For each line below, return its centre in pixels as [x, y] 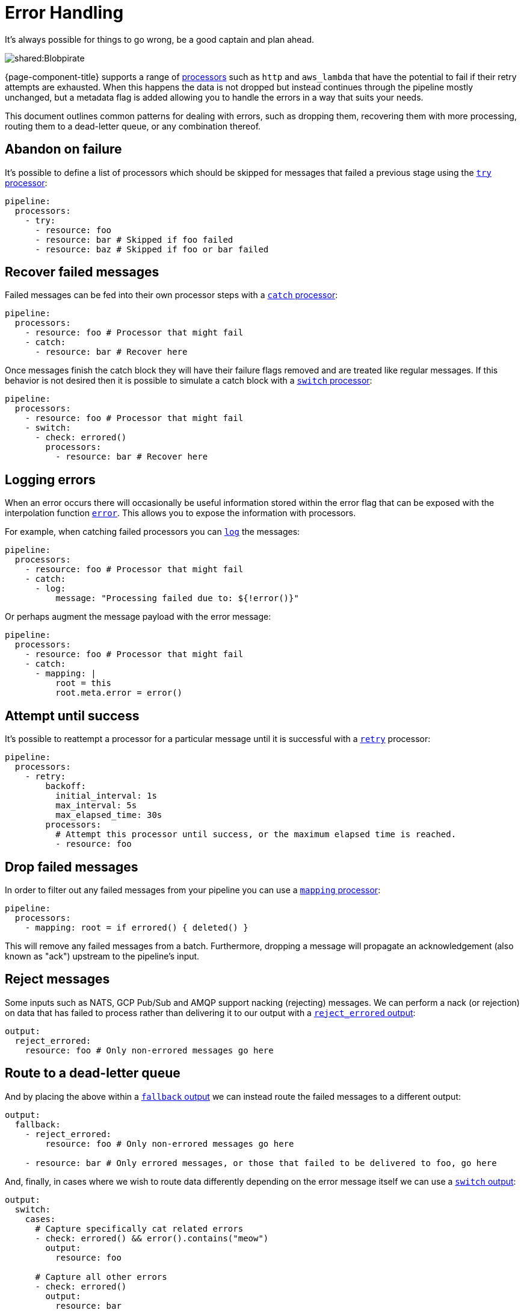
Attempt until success [72, 716]
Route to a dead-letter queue [93, 1073]
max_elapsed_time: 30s [109, 815]
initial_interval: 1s [106, 796]
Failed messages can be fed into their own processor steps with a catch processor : [171, 295]
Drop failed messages [72, 867]
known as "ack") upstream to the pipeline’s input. [102, 956]
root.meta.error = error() [119, 693]
